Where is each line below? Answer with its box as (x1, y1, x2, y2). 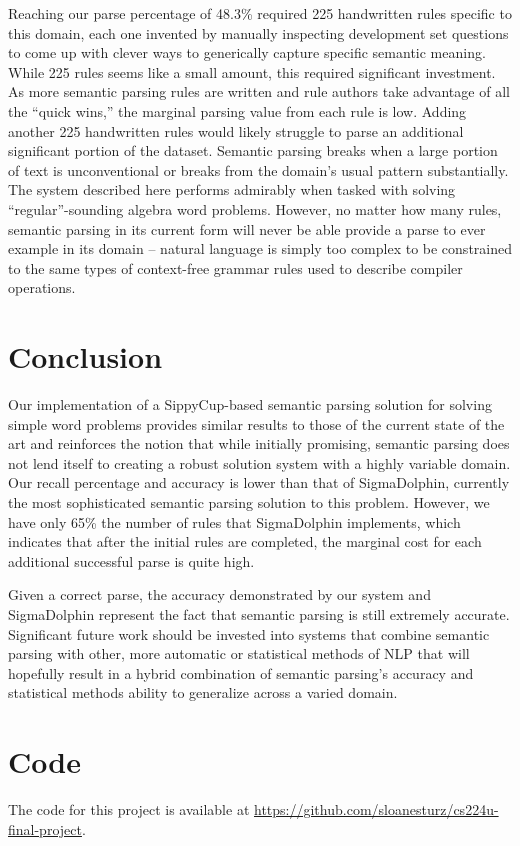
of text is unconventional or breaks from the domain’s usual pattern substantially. (8, 159, 509, 180)
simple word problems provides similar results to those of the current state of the (8, 413, 505, 434)
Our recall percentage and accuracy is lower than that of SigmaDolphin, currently (8, 472, 510, 493)
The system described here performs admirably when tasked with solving (8, 179, 456, 200)
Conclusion (8, 336, 163, 377)
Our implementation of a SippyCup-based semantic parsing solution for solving (8, 394, 492, 415)
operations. (8, 277, 76, 298)
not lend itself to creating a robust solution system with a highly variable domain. (8, 452, 511, 473)
